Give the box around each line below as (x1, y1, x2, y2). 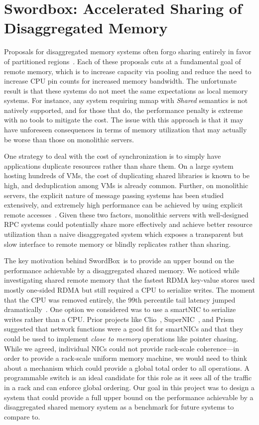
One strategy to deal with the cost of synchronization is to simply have (4, 151, 221, 161)
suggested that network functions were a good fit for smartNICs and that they (4, 323, 244, 334)
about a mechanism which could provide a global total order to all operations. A (4, 362, 250, 373)
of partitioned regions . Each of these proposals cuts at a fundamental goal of (4, 56, 241, 66)
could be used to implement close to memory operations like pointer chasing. (4, 333, 239, 343)
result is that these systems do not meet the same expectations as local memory (4, 85, 248, 96)
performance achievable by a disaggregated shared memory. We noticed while (4, 265, 240, 275)
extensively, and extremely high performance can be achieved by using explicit (4, 200, 243, 210)
